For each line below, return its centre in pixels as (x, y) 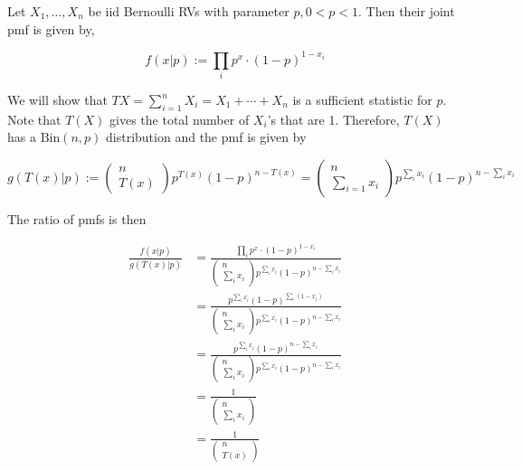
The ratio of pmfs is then (77, 219)
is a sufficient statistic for (362, 100)
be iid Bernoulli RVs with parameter (189, 11)
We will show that (57, 100)
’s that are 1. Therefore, (333, 119)
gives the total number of (180, 119)
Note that (34, 119)
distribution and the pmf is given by (206, 137)
